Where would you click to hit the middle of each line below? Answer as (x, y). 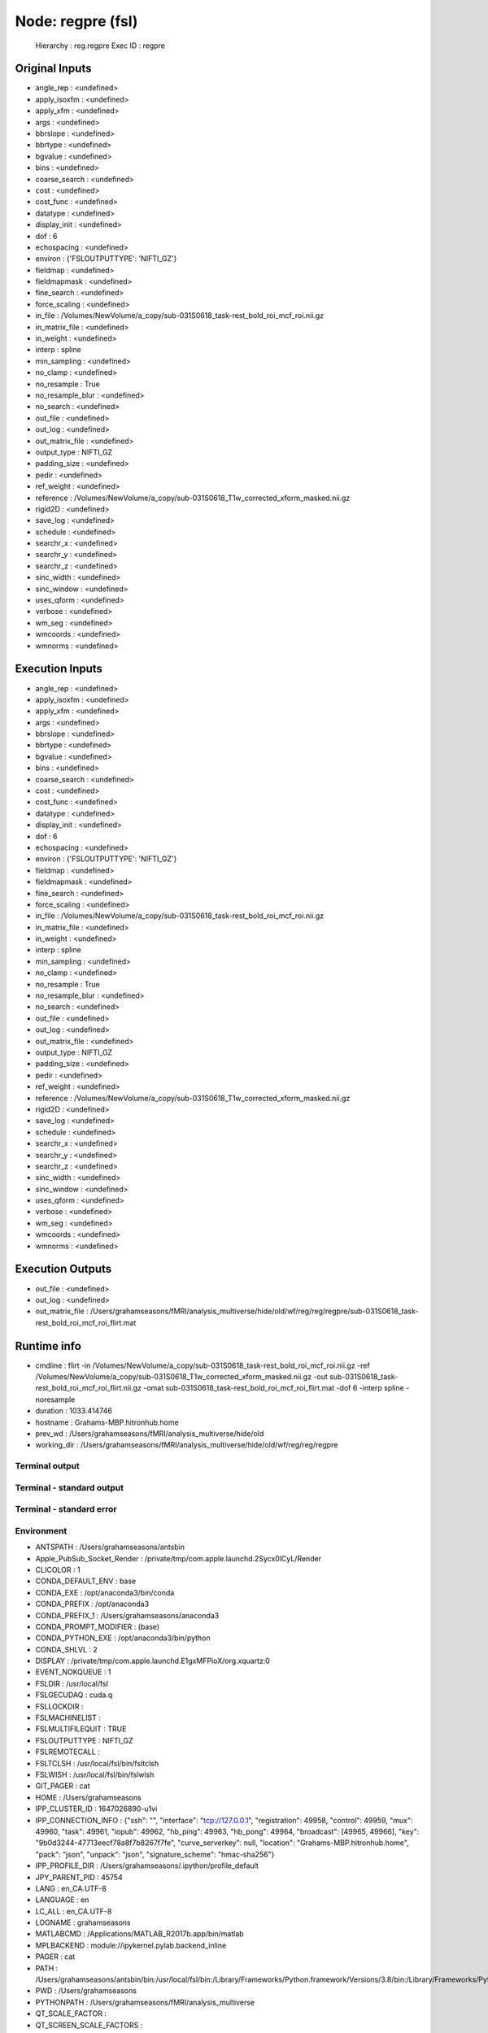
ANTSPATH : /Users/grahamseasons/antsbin (110, 1547)
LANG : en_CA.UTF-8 (71, 1888)
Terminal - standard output (69, 1487)
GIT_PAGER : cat (63, 1786)
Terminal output (48, 1466)
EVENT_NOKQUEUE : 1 (73, 1672)
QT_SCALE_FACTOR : (71, 2013)
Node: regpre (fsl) (76, 21)
